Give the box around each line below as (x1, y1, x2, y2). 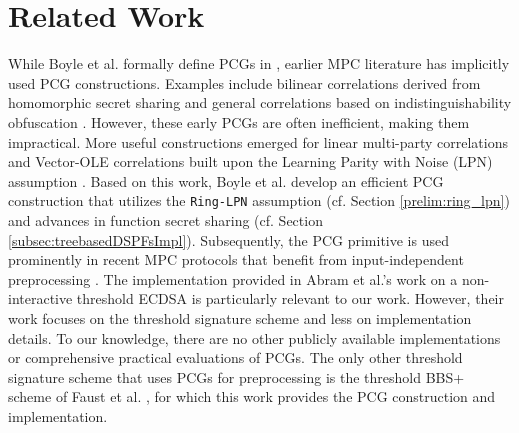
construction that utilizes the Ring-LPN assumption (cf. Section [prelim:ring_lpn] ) (8, 190, 510, 211)
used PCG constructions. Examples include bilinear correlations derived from (8, 72, 481, 93)
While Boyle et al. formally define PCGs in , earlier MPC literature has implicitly (8, 53, 510, 74)
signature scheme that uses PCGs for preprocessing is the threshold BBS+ (8, 366, 465, 387)
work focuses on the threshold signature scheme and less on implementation (8, 307, 472, 328)
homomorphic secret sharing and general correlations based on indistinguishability (8, 92, 512, 113)
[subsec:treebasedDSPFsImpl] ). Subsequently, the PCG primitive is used (8, 229, 449, 250)
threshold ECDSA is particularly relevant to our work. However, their (76, 288, 504, 309)
